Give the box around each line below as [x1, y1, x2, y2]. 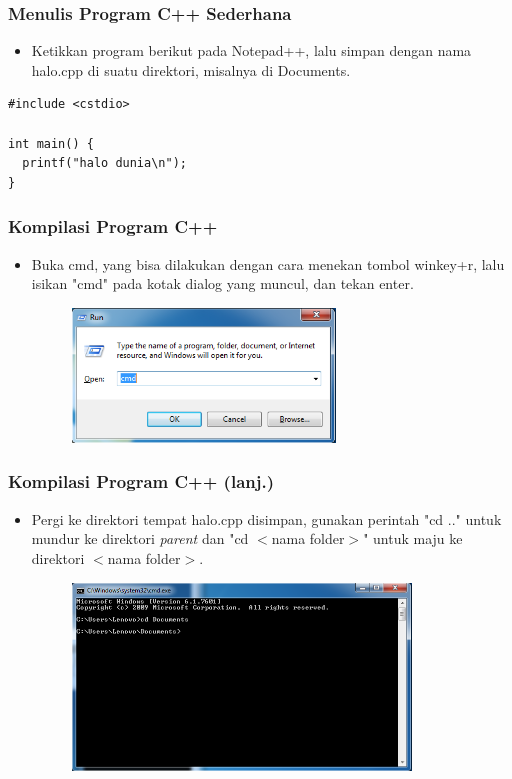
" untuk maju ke [363, 528, 463, 549]
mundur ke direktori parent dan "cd [31, 528, 249, 549]
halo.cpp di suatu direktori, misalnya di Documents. [31, 59, 351, 80]
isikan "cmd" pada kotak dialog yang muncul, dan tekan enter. [31, 273, 414, 294]
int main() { [8, 136, 94, 151]
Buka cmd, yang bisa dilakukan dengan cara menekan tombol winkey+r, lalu [31, 253, 505, 274]
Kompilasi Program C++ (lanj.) [8, 469, 275, 494]
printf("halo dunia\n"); [22, 156, 187, 171]
